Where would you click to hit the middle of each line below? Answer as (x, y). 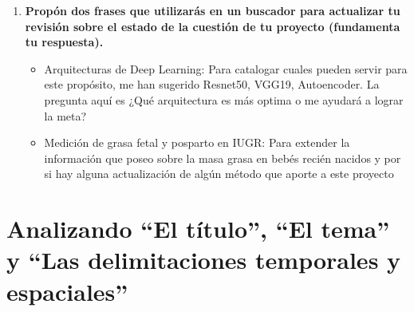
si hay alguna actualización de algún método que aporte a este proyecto (219, 174)
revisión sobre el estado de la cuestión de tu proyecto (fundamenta (213, 26)
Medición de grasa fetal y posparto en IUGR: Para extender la (197, 142)
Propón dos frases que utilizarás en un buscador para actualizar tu (213, 10)
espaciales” (67, 291)
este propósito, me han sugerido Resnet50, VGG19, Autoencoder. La (212, 84)
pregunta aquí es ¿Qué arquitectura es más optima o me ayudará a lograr (224, 99)
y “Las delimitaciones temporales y (204, 260)
